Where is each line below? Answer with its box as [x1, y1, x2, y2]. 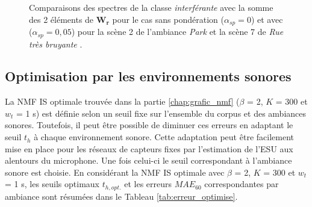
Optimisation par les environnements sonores [5, 67, 292, 85]
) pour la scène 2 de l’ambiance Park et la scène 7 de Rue [71, 25, 284, 38]
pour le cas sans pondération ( [112, 13, 224, 25]
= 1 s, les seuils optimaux [5, 178, 100, 190]
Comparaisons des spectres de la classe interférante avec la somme [29, 1, 273, 13]
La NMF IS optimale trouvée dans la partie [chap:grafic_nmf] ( [5, 95, 240, 108]
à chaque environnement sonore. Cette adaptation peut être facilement [34, 131, 294, 143]
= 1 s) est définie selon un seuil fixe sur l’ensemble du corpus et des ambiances [16, 107, 307, 119]
